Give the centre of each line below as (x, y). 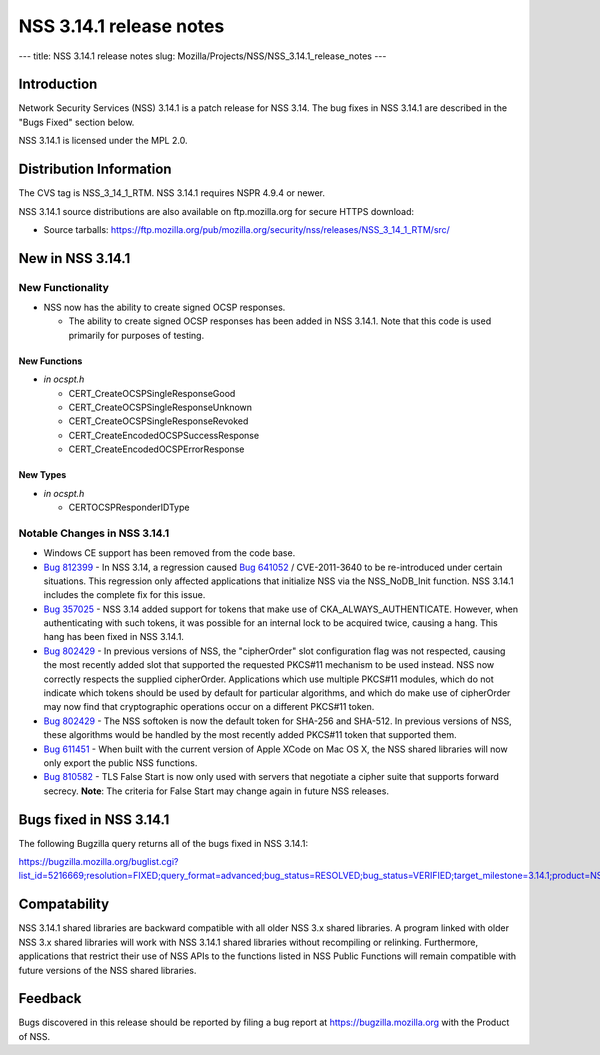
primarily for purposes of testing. (136, 335)
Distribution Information (95, 169)
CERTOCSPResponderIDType (129, 507)
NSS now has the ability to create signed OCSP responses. (164, 307)
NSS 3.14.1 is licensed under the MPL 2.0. (103, 141)
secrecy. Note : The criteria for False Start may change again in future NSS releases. (216, 791)
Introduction (58, 84)
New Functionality (64, 287)
